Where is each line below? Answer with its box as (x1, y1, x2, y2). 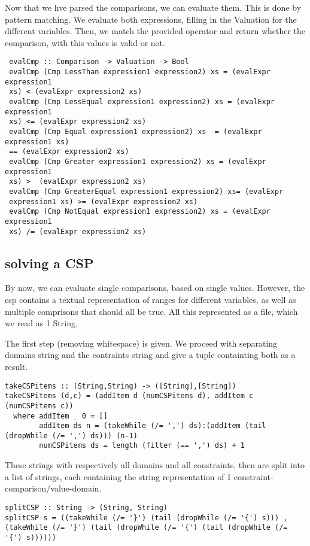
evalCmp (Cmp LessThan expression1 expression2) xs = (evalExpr (9, 68, 271, 77)
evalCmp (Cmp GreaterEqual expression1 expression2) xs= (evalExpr (9, 187, 284, 196)
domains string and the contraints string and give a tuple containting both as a (5, 348, 296, 361)
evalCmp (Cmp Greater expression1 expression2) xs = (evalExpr (9, 157, 266, 166)
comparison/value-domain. (5, 482, 102, 495)
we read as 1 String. (5, 317, 78, 329)
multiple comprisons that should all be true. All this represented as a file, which (5, 305, 298, 317)
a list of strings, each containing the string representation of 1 (5, 470, 232, 483)
